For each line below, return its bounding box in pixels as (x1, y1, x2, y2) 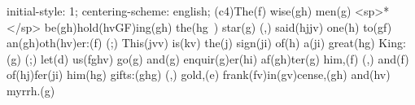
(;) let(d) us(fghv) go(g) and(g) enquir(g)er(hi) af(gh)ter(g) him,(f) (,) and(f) (24, 50, 409, 67)
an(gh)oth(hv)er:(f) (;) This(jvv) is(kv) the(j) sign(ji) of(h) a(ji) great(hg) (7, 34, 375, 51)
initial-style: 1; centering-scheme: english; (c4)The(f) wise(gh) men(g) (7, 2, 352, 19)
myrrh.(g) (7, 81, 55, 98)
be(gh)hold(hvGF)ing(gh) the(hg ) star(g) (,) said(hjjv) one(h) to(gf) (44, 18, 392, 35)
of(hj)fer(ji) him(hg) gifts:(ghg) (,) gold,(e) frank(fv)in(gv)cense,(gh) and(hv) (7, 66, 391, 83)
